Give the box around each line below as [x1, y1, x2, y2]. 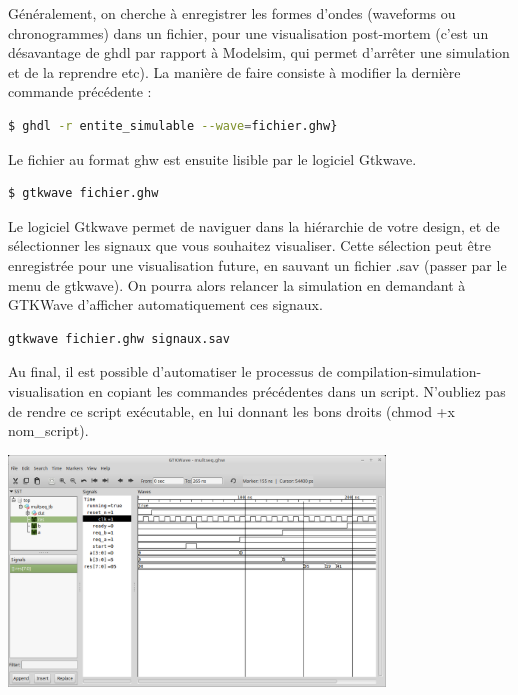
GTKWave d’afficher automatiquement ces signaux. [8, 294, 323, 315]
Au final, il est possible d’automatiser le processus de [8, 361, 333, 382]
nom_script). [8, 420, 89, 441]
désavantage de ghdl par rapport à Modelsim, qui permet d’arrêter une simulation [8, 42, 510, 63]
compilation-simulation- [336, 361, 482, 382]
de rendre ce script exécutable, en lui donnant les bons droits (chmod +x [8, 400, 455, 421]
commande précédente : [8, 81, 152, 102]
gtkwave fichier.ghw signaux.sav [8, 331, 230, 346]
